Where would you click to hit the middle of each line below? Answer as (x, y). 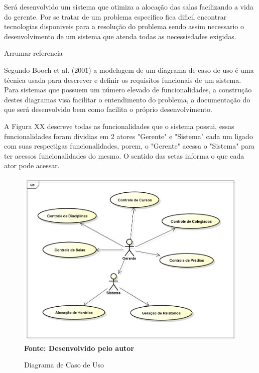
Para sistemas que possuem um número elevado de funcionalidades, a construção (128, 90)
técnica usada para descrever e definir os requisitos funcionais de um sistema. (123, 80)
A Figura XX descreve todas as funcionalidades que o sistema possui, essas (119, 126)
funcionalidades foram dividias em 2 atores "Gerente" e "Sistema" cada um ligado (128, 136)
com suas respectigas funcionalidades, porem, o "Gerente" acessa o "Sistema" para (129, 146)
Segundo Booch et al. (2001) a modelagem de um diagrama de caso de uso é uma (129, 70)
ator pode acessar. (32, 165)
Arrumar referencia (33, 53)
